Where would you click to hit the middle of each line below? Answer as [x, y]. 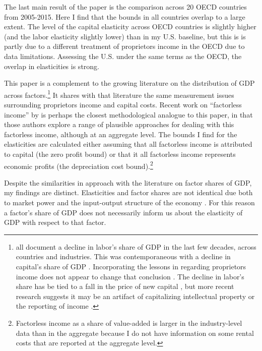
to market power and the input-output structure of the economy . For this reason [129, 202]
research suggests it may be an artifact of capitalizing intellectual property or [135, 296]
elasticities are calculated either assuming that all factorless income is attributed [128, 144]
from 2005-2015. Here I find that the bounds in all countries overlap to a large [125, 16]
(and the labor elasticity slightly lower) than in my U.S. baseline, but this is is [125, 36]
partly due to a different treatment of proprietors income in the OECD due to [124, 46]
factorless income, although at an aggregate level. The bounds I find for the [121, 134]
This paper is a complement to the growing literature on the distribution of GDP [129, 83]
